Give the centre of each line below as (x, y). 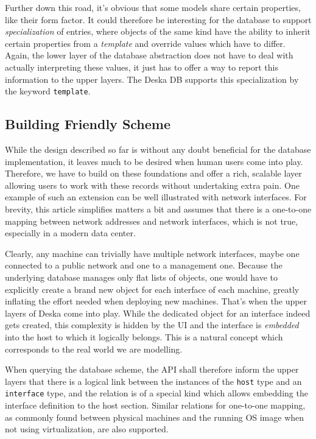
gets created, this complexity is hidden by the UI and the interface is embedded (152, 325)
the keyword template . (48, 91)
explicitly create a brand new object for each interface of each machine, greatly (152, 289)
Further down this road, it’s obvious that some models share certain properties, (153, 7)
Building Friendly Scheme (88, 124)
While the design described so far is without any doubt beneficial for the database (158, 149)
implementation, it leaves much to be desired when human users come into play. (154, 161)
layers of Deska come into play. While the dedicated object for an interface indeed (158, 313)
